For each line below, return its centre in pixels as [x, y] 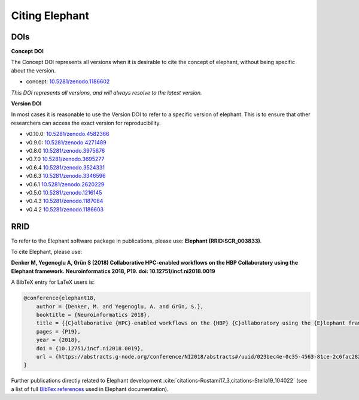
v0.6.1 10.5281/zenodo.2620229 [65, 184]
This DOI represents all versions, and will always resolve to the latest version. [107, 92]
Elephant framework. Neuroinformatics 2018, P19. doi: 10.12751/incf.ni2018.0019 [113, 271]
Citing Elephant [50, 16]
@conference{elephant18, [60, 298]
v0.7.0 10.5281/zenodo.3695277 [65, 159]
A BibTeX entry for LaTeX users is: [53, 282]
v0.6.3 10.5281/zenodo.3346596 [66, 176]
